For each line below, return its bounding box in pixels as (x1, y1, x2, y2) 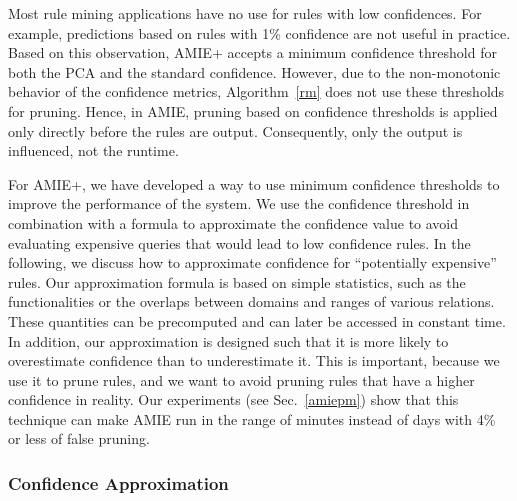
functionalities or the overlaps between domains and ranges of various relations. (8, 291, 495, 312)
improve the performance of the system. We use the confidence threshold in (8, 193, 470, 214)
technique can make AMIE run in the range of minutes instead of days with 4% (8, 408, 496, 429)
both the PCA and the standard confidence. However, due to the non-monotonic (8, 61, 501, 82)
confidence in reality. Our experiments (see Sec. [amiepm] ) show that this (8, 389, 459, 410)
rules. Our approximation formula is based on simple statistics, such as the (8, 271, 466, 292)
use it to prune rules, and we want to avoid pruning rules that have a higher (8, 369, 475, 390)
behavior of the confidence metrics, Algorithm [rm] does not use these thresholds (8, 81, 505, 102)
